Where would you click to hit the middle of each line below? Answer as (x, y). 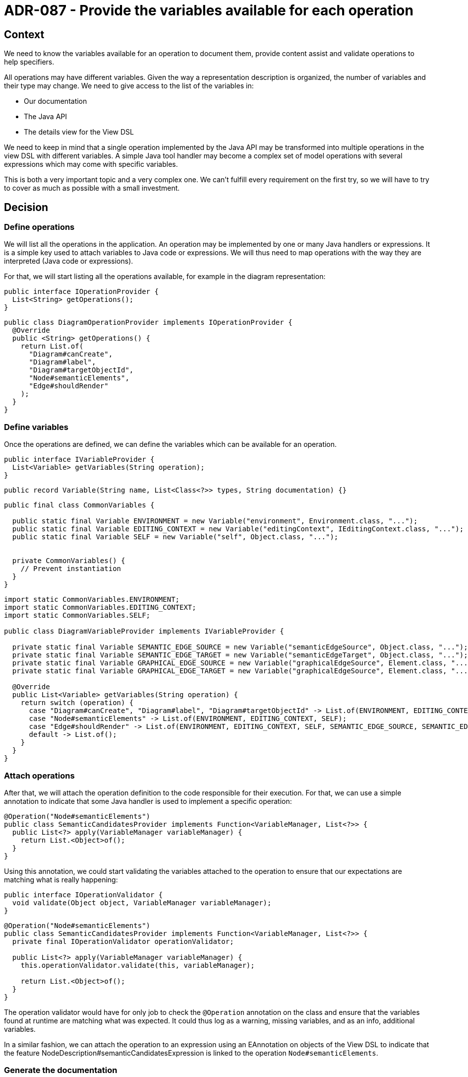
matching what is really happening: (61, 879)
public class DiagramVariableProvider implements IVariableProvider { (144, 631)
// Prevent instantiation (71, 569)
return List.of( (52, 346)
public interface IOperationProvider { (81, 292)
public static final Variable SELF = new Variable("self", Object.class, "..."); (175, 537)
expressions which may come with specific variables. (91, 164)
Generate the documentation (61, 1070)
